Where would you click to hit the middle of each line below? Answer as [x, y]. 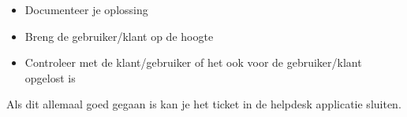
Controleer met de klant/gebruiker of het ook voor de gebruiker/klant [193, 62]
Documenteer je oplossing [86, 9]
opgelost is [50, 77]
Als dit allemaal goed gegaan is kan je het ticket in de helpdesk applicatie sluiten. [204, 104]
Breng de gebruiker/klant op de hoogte [119, 36]
